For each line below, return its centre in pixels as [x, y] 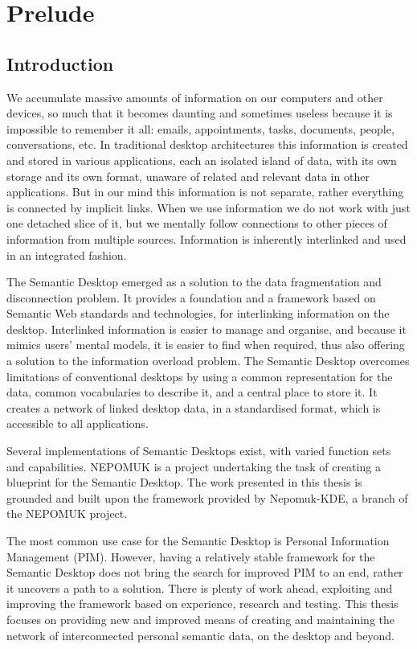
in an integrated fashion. [67, 255]
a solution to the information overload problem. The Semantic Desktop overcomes [208, 361]
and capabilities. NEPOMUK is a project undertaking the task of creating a [194, 466]
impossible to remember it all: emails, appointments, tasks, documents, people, [200, 128]
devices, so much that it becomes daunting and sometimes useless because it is [200, 113]
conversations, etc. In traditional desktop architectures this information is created [207, 144]
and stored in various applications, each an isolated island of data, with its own [202, 160]
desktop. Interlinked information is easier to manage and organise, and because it [206, 329]
